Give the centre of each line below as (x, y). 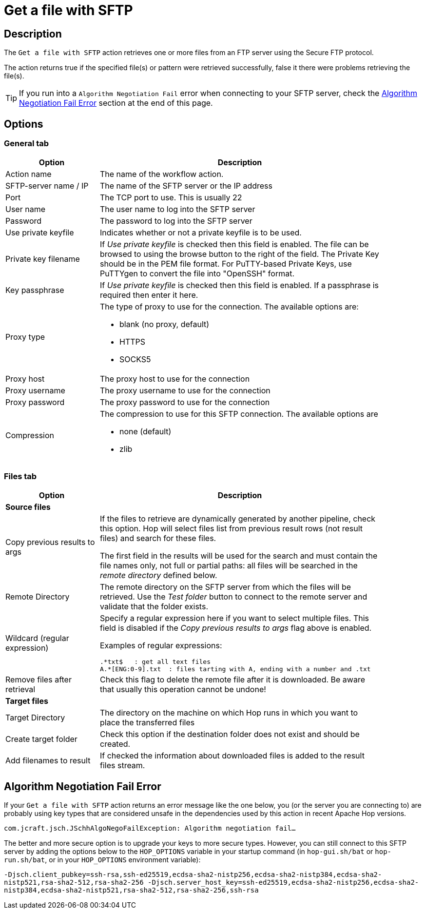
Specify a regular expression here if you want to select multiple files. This (234, 618)
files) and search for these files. (158, 538)
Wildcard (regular (37, 638)
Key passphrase (35, 290)
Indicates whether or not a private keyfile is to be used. (201, 233)
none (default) (145, 432)
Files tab (20, 476)
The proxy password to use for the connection (185, 402)
